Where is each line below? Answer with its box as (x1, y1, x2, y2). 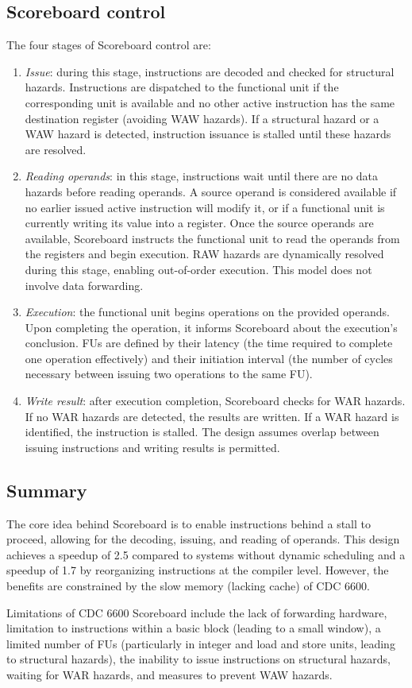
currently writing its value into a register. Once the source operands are (25, 215, 374, 231)
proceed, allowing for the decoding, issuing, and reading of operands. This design (6, 531, 400, 547)
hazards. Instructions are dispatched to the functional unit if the (25, 79, 339, 95)
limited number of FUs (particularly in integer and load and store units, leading (6, 635, 395, 651)
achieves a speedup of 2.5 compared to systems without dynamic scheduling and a (6, 546, 406, 562)
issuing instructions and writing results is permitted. (25, 439, 280, 455)
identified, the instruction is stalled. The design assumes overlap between (25, 423, 379, 440)
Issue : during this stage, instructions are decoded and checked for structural (25, 63, 395, 79)
